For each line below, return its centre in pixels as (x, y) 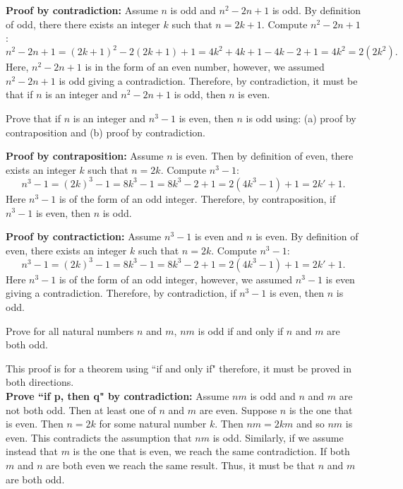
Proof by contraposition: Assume (85, 156)
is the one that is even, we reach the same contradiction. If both (211, 451)
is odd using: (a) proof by (301, 118)
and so (310, 424)
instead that (32, 451)
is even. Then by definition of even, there (265, 156)
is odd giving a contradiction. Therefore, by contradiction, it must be (208, 80)
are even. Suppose (238, 410)
